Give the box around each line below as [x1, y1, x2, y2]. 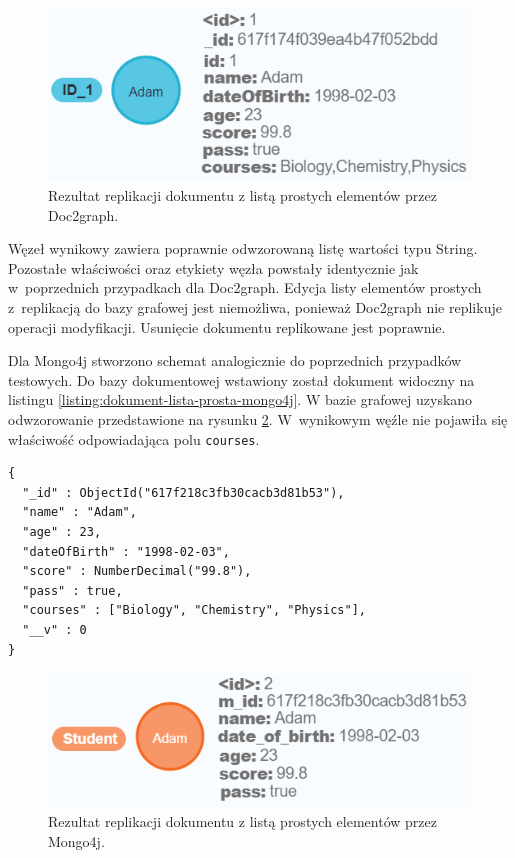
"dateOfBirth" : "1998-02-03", [22, 544, 230, 559]
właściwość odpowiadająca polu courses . [8, 428, 260, 449]
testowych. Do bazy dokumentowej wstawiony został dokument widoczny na [8, 369, 475, 390]
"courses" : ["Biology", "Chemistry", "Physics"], [22, 603, 366, 618]
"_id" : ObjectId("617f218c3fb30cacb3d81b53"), [22, 485, 345, 500]
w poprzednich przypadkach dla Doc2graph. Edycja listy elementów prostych [8, 277, 482, 298]
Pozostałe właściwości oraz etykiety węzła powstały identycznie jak [8, 257, 419, 278]
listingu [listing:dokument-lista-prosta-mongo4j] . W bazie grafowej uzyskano [8, 389, 473, 410]
